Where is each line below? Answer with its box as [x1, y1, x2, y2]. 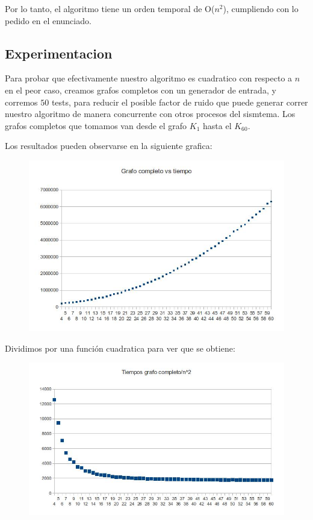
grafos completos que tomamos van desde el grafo [5, 119, 187, 132]
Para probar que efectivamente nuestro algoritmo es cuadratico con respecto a [5, 72, 293, 84]
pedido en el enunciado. [5, 14, 91, 27]
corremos [5, 95, 38, 108]
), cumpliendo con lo [223, 2, 299, 14]
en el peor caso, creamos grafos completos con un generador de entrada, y [5, 83, 276, 96]
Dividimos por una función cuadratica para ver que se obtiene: [5, 341, 235, 354]
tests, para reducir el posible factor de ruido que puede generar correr [51, 95, 308, 108]
